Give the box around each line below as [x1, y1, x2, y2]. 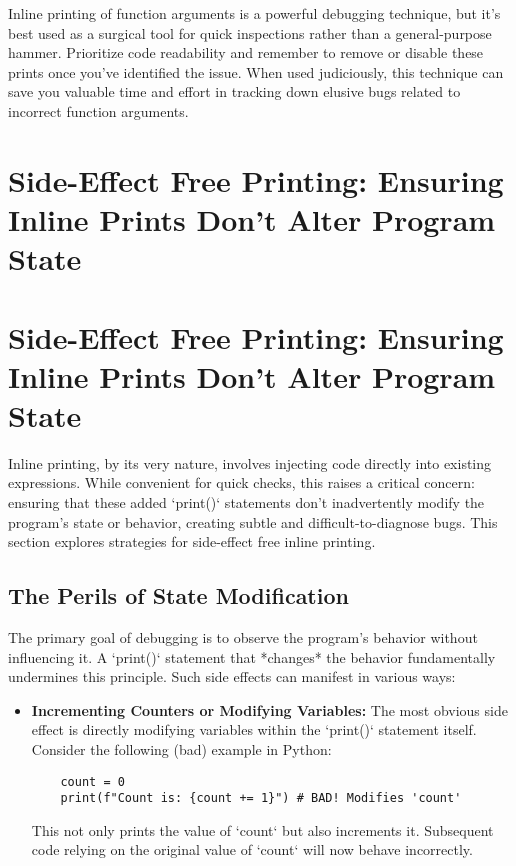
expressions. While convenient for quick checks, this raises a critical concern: [8, 472, 475, 493]
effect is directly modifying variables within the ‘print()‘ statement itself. [31, 719, 477, 740]
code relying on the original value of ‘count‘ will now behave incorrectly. [31, 839, 473, 860]
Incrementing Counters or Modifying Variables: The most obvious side [31, 699, 508, 720]
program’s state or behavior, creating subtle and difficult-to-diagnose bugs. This [8, 511, 498, 532]
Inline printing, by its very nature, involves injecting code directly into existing [8, 452, 492, 473]
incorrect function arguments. [8, 100, 189, 121]
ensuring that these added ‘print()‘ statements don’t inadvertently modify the [8, 492, 485, 512]
